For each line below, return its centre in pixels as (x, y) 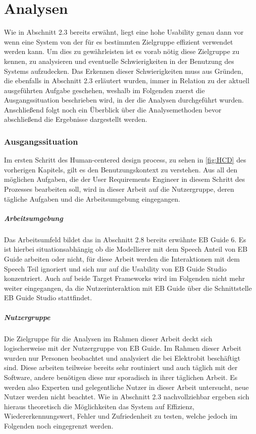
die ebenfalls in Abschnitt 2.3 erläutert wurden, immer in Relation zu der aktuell (127, 81)
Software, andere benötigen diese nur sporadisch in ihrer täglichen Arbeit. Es (121, 377)
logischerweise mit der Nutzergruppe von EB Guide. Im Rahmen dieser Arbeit (123, 348)
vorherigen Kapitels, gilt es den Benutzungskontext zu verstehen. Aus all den (121, 169)
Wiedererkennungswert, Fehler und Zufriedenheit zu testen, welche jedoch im (121, 416)
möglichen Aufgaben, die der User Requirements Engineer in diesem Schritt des (125, 179)
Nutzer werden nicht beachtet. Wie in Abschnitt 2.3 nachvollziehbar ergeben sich (127, 397)
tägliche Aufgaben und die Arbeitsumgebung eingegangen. (92, 198)
